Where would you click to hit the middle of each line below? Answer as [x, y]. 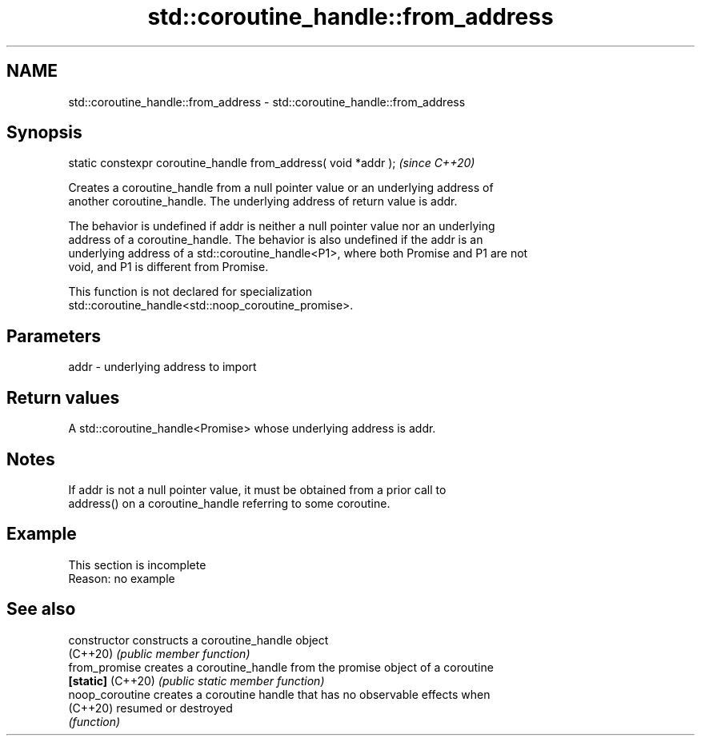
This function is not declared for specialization [190, 292]
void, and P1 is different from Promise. [168, 267]
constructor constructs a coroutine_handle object [198, 640]
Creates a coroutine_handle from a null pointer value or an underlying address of [281, 188]
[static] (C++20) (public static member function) [196, 680]
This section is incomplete [137, 564]
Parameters [54, 336]
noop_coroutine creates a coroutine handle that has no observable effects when [279, 694]
